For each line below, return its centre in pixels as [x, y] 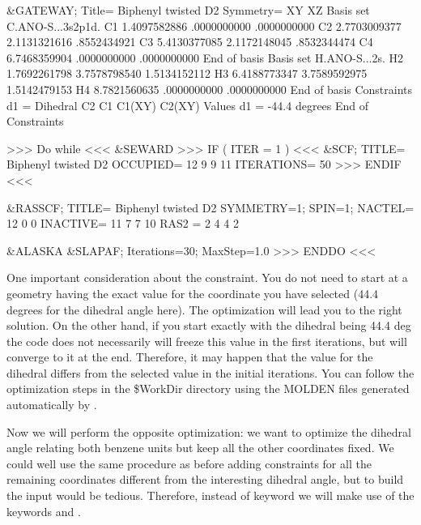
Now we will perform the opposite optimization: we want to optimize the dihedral [209, 431]
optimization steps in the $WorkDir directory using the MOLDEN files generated [208, 388]
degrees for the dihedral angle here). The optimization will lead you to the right [204, 309]
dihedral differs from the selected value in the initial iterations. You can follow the [210, 372]
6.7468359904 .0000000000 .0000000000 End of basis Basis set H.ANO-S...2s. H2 [205, 57]
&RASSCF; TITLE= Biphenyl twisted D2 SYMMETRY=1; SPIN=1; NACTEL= [210, 207]
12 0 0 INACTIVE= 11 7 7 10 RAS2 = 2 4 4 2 [123, 223]
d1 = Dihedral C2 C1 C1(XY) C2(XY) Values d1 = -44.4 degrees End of [188, 105]
